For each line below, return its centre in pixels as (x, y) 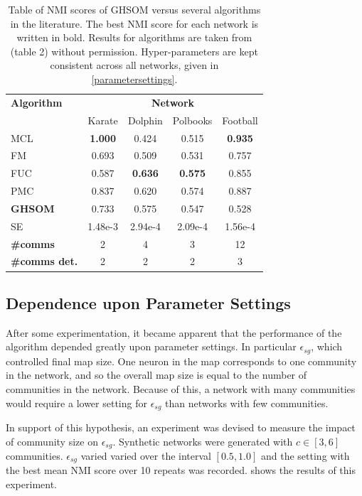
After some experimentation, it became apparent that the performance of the (174, 332)
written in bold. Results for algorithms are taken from (134, 37)
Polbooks (192, 120)
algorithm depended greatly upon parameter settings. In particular (151, 346)
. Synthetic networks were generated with (203, 441)
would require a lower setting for (76, 403)
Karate (103, 120)
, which (327, 346)
